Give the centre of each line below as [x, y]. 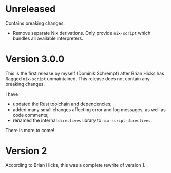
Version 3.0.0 [35, 59]
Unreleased [31, 9]
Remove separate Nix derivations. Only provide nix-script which [82, 33]
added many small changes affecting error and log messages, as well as [89, 109]
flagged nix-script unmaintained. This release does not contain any [78, 79]
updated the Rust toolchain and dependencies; [62, 104]
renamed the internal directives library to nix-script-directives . [82, 120]
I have [12, 94]
